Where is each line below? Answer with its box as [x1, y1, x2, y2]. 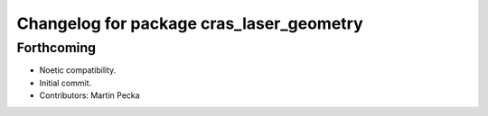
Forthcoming [16, 40, 97, 56]
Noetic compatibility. [39, 65, 117, 76]
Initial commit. [39, 77, 92, 88]
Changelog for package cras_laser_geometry [16, 13, 363, 33]
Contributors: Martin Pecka [39, 90, 140, 101]
